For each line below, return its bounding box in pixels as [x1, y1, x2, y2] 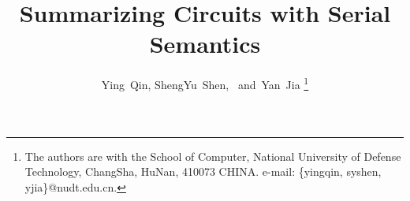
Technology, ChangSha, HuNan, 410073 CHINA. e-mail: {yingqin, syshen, [24, 163, 382, 180]
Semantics [149, 28, 261, 60]
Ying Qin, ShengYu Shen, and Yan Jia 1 [101, 74, 309, 92]
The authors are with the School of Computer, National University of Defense [24, 147, 401, 164]
